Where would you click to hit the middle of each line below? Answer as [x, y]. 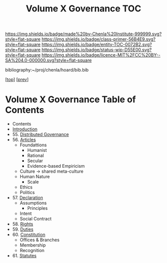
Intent [26, 213]
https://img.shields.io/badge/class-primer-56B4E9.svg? [98, 39]
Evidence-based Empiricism [56, 166]
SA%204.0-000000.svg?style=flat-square [48, 61]
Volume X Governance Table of [71, 99]
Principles [38, 208]
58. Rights [23, 224]
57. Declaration [28, 198]
